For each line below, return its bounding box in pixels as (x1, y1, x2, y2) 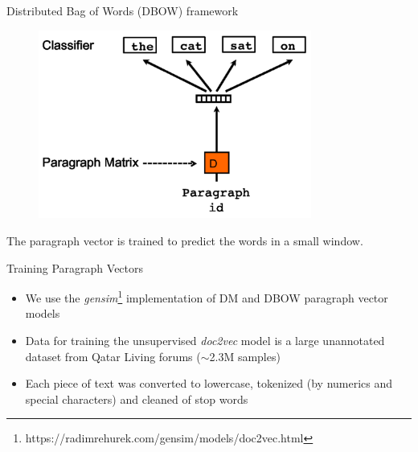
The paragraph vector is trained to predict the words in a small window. (6, 232, 363, 249)
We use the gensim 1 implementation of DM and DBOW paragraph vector (25, 287, 388, 306)
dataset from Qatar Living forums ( (25, 347, 201, 364)
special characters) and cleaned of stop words (25, 390, 248, 407)
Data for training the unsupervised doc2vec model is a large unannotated (25, 332, 385, 349)
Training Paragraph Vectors (6, 259, 144, 276)
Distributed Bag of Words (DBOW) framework (6, 2, 239, 18)
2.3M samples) (209, 347, 281, 364)
